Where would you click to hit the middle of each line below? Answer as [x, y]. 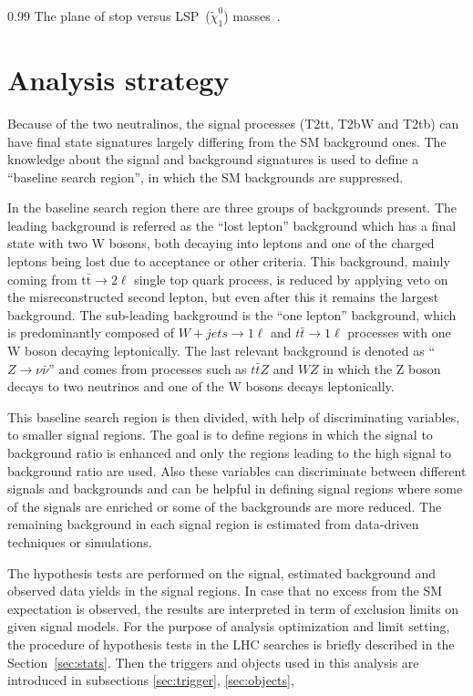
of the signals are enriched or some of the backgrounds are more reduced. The [225, 506]
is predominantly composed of [91, 332]
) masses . [252, 16]
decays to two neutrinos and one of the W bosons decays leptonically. [201, 386]
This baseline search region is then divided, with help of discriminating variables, [234, 416]
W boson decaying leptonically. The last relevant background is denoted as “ [221, 351]
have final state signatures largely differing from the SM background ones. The [227, 141]
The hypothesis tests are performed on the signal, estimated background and [222, 572]
